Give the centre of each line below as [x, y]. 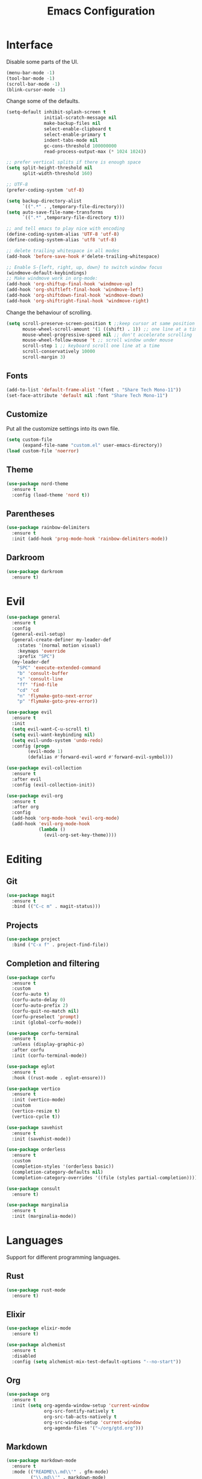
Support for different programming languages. [63, 1257]
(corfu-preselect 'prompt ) [45, 1017]
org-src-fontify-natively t [79, 1411]
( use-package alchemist [36, 1345]
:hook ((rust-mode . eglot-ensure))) [59, 1078]
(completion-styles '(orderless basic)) [63, 1167]
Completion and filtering [53, 964]
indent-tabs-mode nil [71, 140]
